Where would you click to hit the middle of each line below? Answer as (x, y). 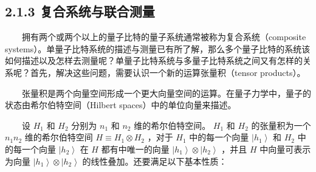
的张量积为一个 (281, 125)
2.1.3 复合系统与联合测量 (80, 11)
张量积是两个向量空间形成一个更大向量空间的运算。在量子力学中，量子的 (167, 93)
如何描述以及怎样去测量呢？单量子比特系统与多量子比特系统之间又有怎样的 (154, 60)
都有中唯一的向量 (135, 149)
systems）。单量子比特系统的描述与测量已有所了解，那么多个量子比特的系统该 (158, 48)
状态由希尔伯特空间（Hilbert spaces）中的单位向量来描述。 (121, 105)
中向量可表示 (285, 149)
